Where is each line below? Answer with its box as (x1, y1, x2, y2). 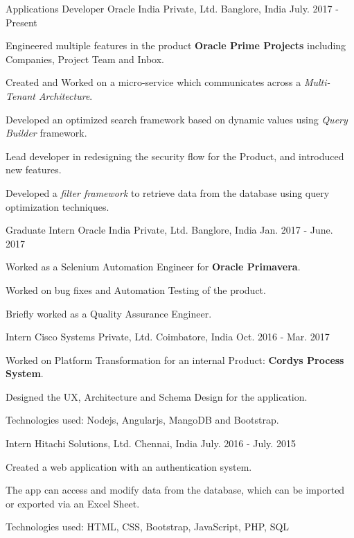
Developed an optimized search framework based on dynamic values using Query (6, 112, 348, 126)
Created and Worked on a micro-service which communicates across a (6, 75, 301, 89)
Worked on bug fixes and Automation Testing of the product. (6, 282, 266, 297)
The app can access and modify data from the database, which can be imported (6, 483, 345, 497)
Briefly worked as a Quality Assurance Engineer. (6, 306, 212, 320)
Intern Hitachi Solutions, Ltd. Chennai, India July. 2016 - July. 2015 (6, 436, 296, 451)
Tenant (6, 88, 35, 103)
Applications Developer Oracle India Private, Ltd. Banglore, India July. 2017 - (6, 1, 339, 15)
